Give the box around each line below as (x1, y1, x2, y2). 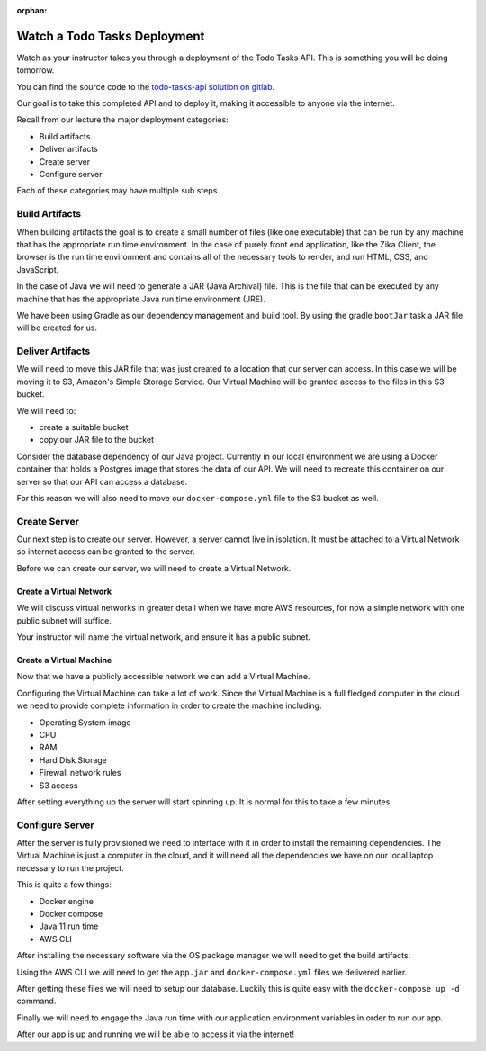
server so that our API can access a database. (16, 476, 188, 487)
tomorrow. (16, 65, 55, 76)
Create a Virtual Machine (16, 655, 112, 666)
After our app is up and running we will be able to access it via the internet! (16, 1029, 295, 1039)
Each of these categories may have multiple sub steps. (16, 185, 220, 196)
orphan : (16, 5, 48, 15)
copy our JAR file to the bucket (39, 435, 155, 445)
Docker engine (39, 895, 94, 906)
